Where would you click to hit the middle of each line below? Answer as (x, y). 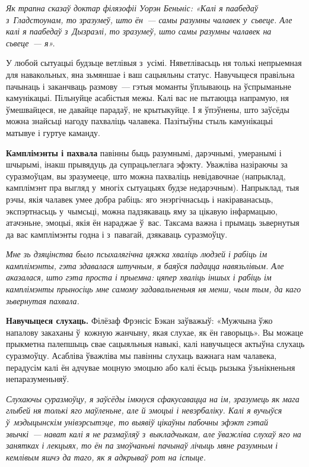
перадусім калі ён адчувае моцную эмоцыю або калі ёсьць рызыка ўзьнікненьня (151, 367)
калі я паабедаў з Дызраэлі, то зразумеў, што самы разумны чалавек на (139, 31)
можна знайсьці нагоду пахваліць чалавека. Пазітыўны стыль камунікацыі (140, 121)
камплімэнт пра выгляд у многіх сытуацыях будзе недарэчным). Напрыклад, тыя (153, 187)
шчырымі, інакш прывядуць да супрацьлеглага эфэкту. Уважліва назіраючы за (147, 164)
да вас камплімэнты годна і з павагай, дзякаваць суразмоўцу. (117, 234)
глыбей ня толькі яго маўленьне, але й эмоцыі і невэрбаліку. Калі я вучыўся (144, 410)
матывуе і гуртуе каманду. (53, 132)
